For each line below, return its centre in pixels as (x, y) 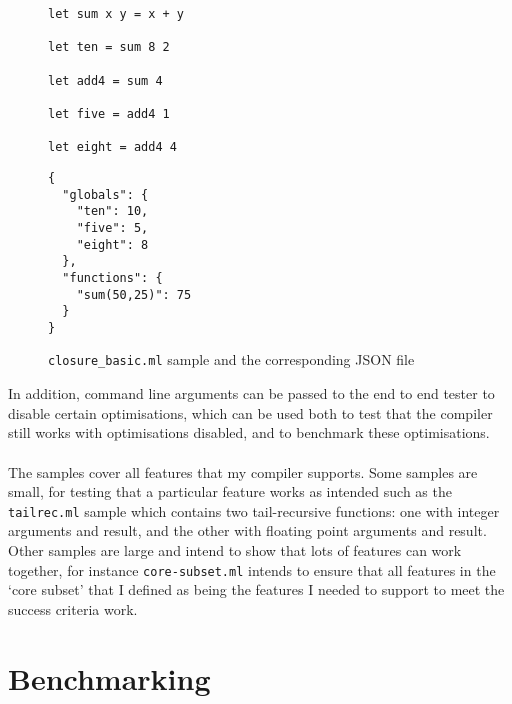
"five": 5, (112, 227)
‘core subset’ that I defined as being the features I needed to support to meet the (256, 589)
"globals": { (105, 194)
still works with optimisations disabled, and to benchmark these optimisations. (249, 432)
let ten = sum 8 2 (109, 47)
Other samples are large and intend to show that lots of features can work (235, 549)
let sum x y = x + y (116, 14)
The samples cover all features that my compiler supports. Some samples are (243, 471)
